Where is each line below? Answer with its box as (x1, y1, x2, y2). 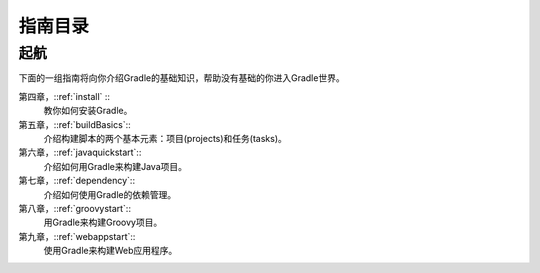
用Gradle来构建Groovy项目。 (43, 216, 163, 229)
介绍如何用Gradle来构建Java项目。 (43, 160, 188, 172)
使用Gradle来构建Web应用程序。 (43, 245, 178, 257)
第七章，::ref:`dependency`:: (18, 175, 135, 187)
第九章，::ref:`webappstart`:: (18, 230, 136, 242)
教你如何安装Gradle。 (43, 105, 133, 117)
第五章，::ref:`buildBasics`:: (18, 118, 131, 130)
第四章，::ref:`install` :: (18, 90, 110, 102)
